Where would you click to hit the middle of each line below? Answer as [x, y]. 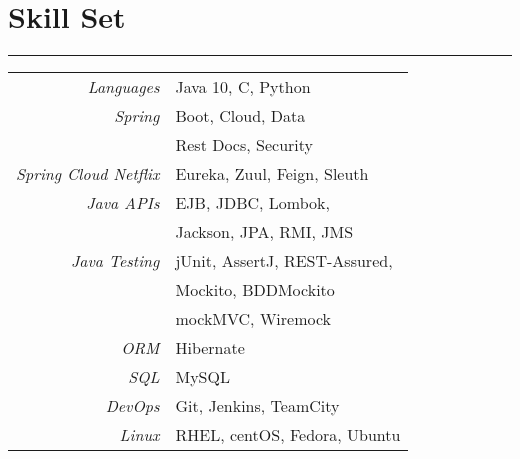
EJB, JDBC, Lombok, [252, 203]
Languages [123, 87]
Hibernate [210, 348]
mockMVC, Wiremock [253, 319]
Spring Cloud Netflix [88, 174]
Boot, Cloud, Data [240, 116]
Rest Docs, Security [244, 145]
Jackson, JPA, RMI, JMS [264, 232]
